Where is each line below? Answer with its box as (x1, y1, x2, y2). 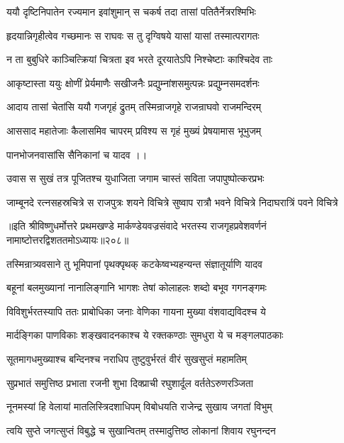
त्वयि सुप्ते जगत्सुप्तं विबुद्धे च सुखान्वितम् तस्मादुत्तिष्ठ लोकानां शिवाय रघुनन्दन (6, 422, 276, 437)
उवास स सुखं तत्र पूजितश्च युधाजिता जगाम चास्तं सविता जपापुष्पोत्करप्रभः (6, 171, 265, 186)
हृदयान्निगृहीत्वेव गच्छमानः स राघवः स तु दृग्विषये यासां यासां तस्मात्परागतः (6, 28, 260, 43)
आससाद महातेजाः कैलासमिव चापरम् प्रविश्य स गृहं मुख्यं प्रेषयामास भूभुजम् (6, 123, 262, 138)
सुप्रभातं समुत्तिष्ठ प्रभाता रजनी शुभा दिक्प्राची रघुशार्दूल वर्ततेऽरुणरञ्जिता (6, 375, 253, 390)
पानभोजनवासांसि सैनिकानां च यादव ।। (6, 147, 148, 162)
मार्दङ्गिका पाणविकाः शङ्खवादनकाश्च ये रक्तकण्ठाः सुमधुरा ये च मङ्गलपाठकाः (6, 327, 284, 342)
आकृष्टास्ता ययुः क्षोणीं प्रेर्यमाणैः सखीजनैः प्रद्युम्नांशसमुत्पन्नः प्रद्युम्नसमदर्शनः (6, 75, 260, 90)
